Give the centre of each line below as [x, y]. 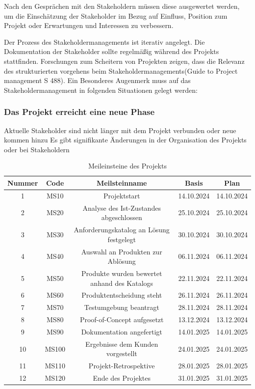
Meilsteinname [122, 182]
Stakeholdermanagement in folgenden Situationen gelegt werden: [101, 90]
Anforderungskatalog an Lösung [122, 230]
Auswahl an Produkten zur [122, 251]
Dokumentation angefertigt [122, 331]
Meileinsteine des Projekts [127, 166]
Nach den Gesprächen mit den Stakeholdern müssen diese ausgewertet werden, [122, 6]
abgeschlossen [122, 217]
